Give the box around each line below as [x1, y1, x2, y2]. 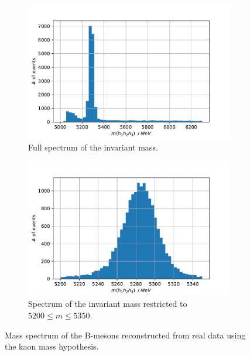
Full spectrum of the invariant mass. [28, 141, 158, 153]
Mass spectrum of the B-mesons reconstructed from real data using [5, 328, 246, 341]
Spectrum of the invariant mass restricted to [28, 297, 187, 310]
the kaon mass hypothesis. [5, 340, 99, 352]
